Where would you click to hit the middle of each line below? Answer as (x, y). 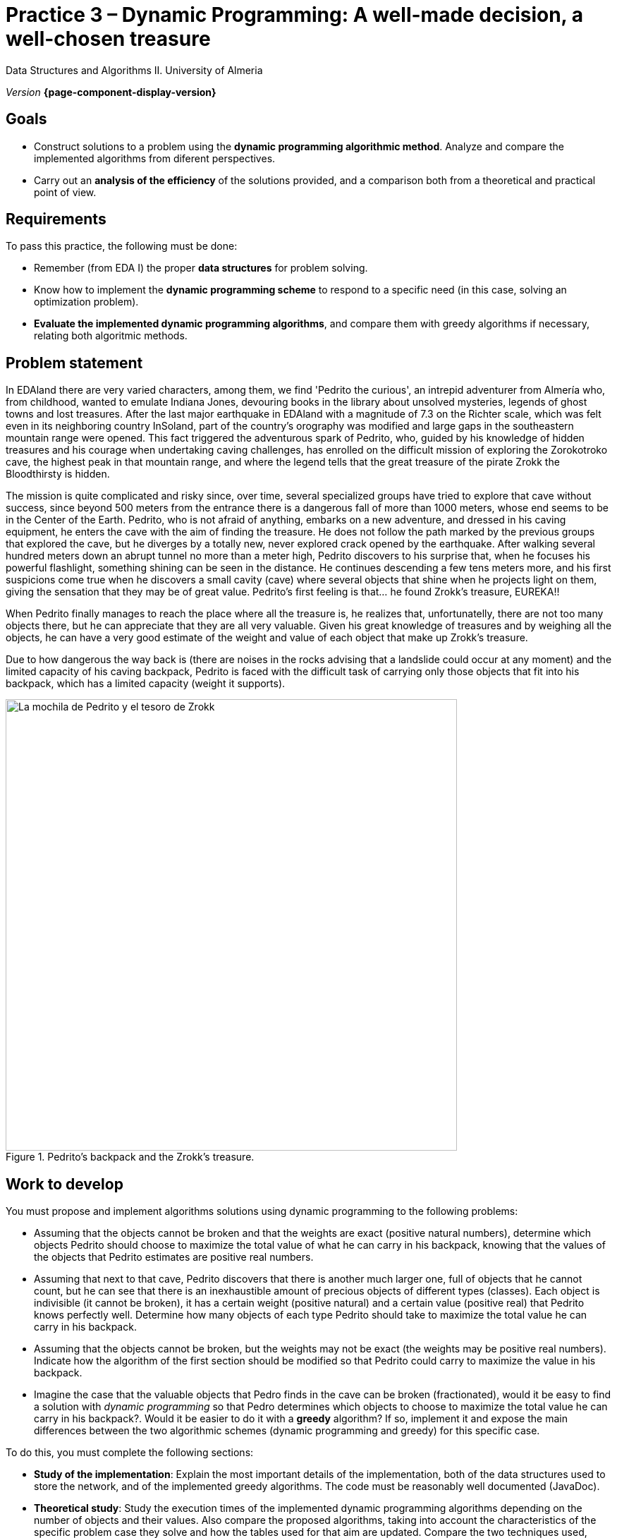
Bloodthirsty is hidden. (58, 474)
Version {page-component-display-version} (111, 92)
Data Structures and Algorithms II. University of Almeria (134, 70)
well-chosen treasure (108, 39)
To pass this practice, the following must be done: (122, 246)
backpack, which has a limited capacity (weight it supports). (146, 684)
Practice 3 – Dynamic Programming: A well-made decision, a (294, 15)
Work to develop (65, 1184)
